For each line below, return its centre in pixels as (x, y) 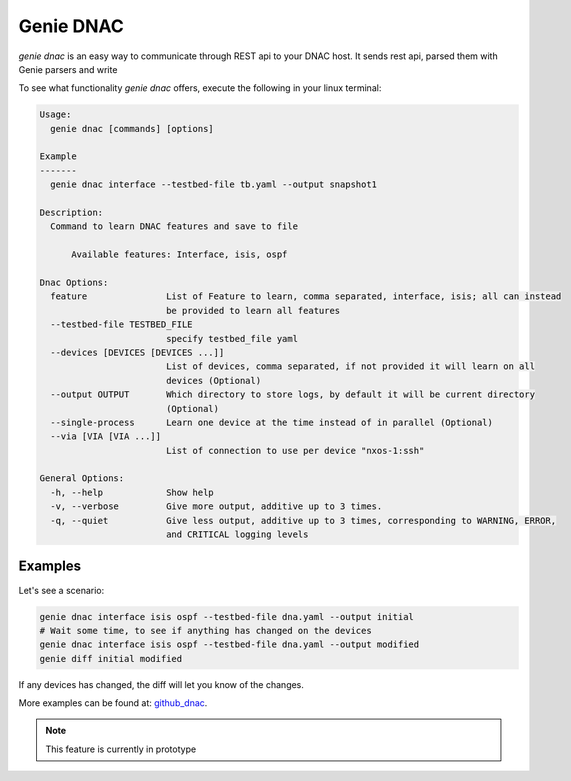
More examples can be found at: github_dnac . (113, 703)
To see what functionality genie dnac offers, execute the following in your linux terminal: (200, 88)
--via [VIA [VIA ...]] (106, 436)
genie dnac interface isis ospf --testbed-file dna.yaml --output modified (229, 644)
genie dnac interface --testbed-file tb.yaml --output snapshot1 (214, 184)
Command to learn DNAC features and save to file (174, 226)
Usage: (55, 114)
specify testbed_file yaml (232, 338)
